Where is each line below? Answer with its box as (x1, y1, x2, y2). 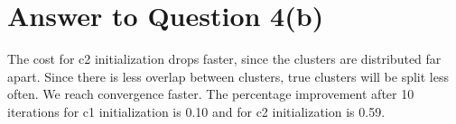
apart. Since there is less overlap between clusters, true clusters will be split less (7, 66, 449, 85)
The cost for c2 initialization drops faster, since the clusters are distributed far (7, 49, 442, 68)
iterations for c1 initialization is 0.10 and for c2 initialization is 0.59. (7, 102, 386, 120)
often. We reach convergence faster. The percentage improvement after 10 (7, 84, 414, 103)
